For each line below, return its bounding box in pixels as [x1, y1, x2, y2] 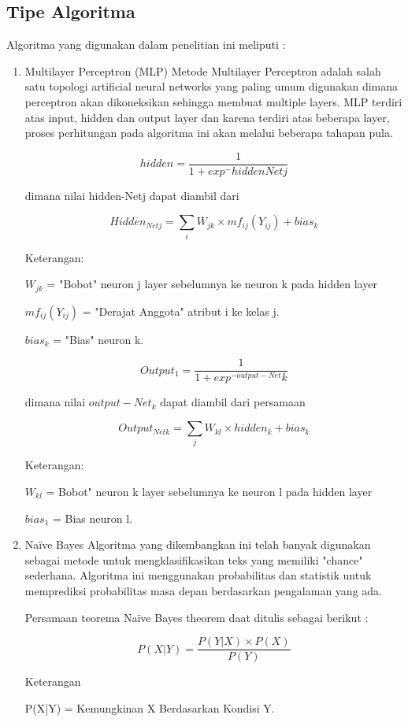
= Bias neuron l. [52, 509, 133, 526]
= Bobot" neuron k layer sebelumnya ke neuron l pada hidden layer [46, 483, 373, 499]
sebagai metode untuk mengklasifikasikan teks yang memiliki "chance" [24, 551, 363, 568]
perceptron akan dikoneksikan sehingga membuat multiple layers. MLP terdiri [24, 93, 402, 109]
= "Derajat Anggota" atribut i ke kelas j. [82, 302, 280, 319]
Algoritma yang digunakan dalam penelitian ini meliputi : [6, 36, 286, 53]
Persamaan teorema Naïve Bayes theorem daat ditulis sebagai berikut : [24, 609, 369, 625]
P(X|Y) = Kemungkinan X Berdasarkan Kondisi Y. [24, 699, 275, 716]
